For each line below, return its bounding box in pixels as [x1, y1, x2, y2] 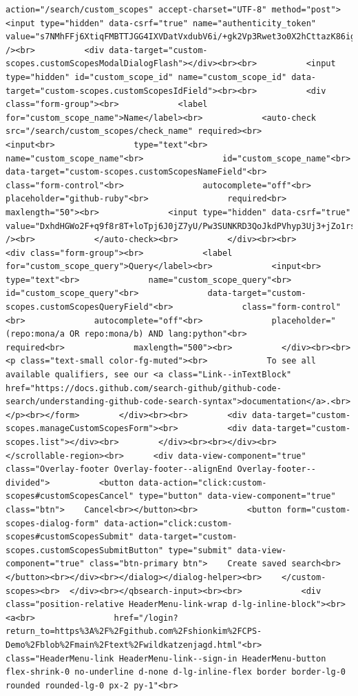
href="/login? [114, 613, 178, 623]
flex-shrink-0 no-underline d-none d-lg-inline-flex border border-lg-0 [6, 667, 346, 677]
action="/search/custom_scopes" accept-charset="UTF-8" [6, 5, 267, 14]
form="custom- [286, 504, 351, 515]
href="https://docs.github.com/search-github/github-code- [6, 383, 282, 393]
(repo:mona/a [6, 329, 65, 339]
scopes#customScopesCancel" [6, 491, 134, 501]
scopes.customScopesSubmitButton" [6, 545, 164, 555]
